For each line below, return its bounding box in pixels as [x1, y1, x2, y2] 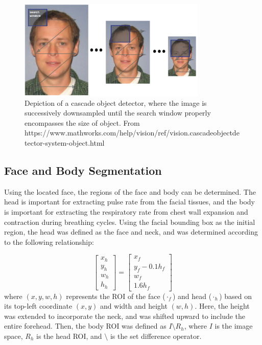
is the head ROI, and [36, 330, 102, 341]
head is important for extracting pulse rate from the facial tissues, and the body [4, 196, 255, 207]
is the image [215, 320, 253, 331]
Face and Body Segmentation [4, 162, 162, 178]
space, [4, 330, 23, 341]
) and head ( [172, 290, 212, 301]
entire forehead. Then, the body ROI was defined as [4, 320, 166, 331]
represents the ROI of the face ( [66, 290, 165, 301]
